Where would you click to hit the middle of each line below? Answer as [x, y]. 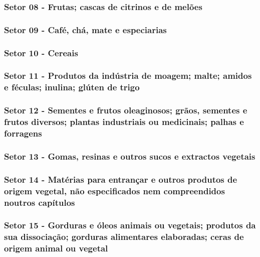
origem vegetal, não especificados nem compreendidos [114, 190]
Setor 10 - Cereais [41, 52]
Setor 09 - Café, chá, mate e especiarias [85, 29]
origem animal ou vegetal [56, 248]
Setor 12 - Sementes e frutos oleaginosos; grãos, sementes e [126, 110]
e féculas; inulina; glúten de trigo [72, 87]
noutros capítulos [40, 202]
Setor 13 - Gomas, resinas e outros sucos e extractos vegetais [130, 156]
